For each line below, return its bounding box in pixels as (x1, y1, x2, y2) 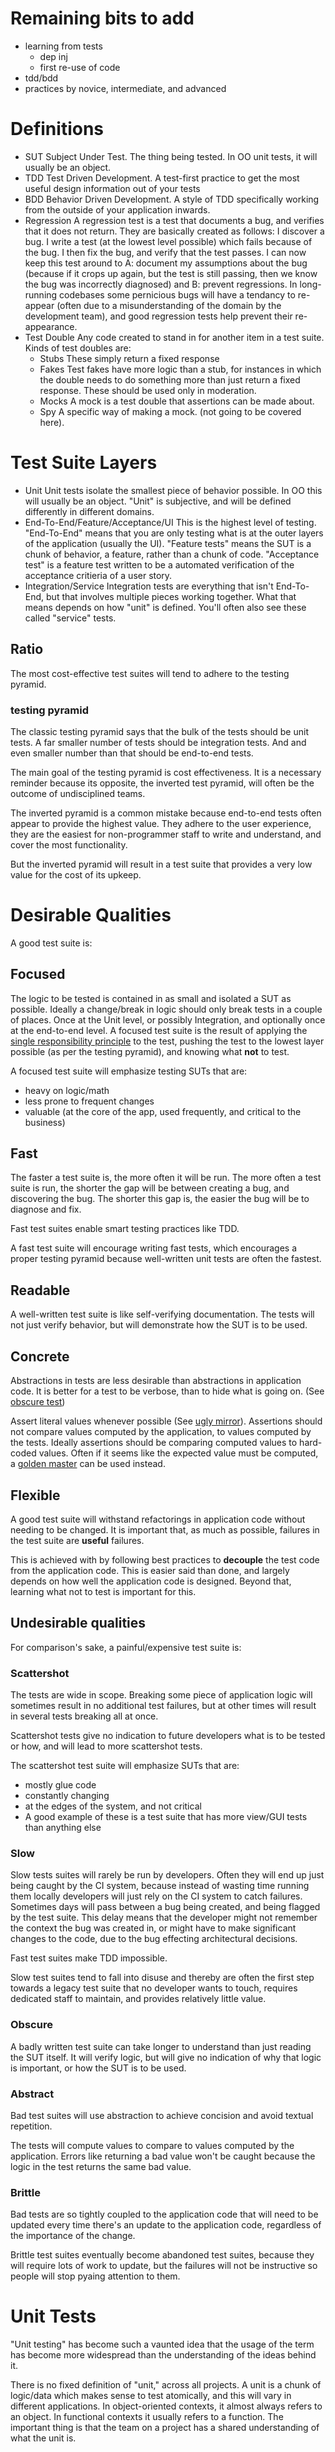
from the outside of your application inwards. (24, 203, 211, 216)
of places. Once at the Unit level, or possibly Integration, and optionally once (10, 1013, 326, 1026)
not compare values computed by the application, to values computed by (10, 1426, 312, 1438)
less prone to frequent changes (24, 1095, 155, 1107)
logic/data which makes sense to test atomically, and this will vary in (10, 2390, 292, 2402)
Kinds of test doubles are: (24, 342, 132, 354)
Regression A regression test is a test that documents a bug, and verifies (24, 214, 325, 226)
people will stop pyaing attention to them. (10, 2270, 181, 2282)
